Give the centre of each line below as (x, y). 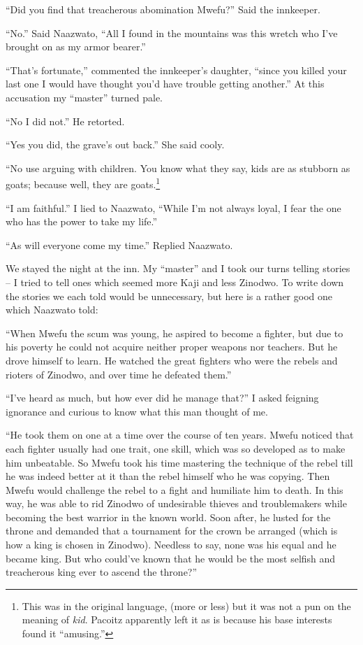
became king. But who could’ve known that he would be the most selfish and (171, 558)
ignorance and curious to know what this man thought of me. (137, 411)
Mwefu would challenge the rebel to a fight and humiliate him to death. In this (175, 489)
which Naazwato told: (52, 310)
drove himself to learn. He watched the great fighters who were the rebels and (172, 360)
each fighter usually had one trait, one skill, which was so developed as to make (176, 448)
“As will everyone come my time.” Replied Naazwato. (119, 244)
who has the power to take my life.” (82, 221)
